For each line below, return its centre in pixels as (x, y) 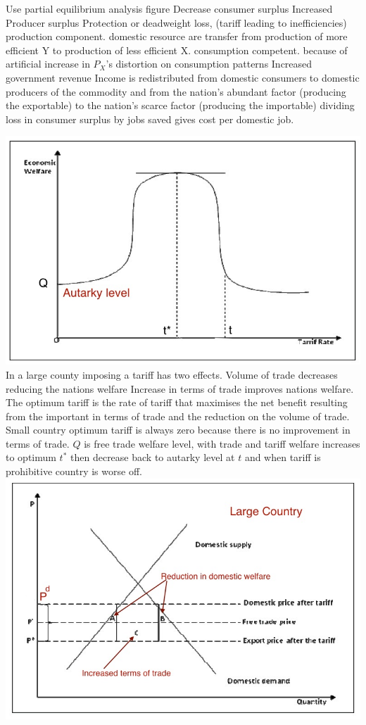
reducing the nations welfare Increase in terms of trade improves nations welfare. (180, 388)
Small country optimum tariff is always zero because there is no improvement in (178, 430)
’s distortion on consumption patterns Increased (209, 64)
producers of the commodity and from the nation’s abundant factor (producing (176, 91)
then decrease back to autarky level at (153, 457)
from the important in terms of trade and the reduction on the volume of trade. (178, 416)
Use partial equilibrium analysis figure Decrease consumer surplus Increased (169, 8)
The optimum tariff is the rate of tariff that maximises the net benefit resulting (177, 402)
